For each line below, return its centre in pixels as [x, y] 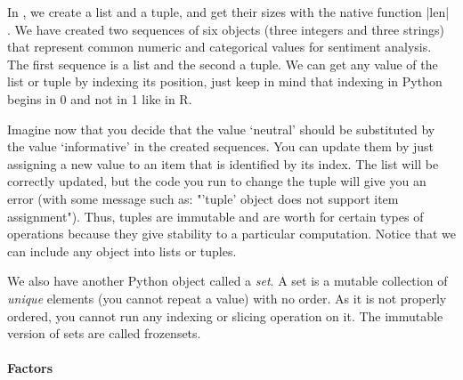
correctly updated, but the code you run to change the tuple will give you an [217, 181]
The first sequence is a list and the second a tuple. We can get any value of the [223, 64]
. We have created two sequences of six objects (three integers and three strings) [226, 29]
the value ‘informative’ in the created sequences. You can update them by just [221, 146]
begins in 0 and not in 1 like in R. [100, 98]
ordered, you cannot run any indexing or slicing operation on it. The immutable [225, 315]
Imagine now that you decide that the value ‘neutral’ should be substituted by [221, 129]
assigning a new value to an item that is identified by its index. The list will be [223, 163]
